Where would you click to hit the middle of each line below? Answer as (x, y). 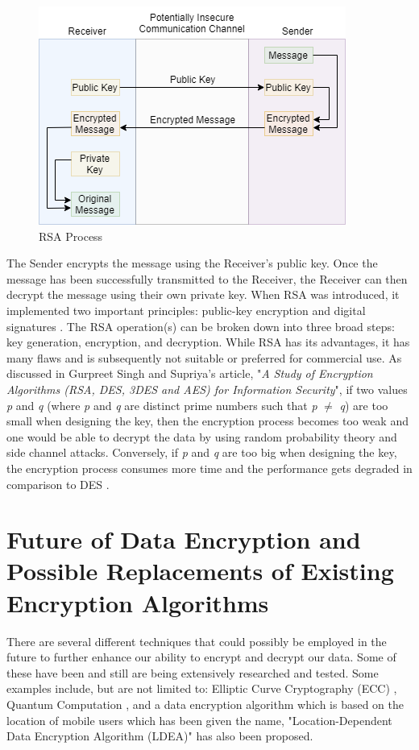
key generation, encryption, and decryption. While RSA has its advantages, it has (208, 342)
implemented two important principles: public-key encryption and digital (186, 310)
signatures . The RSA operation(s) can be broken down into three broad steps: (201, 326)
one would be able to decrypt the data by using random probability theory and (202, 436)
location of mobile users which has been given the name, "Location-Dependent (199, 720)
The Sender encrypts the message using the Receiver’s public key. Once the (192, 263)
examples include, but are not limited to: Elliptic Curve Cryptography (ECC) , (202, 688)
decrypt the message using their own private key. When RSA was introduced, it (203, 294)
